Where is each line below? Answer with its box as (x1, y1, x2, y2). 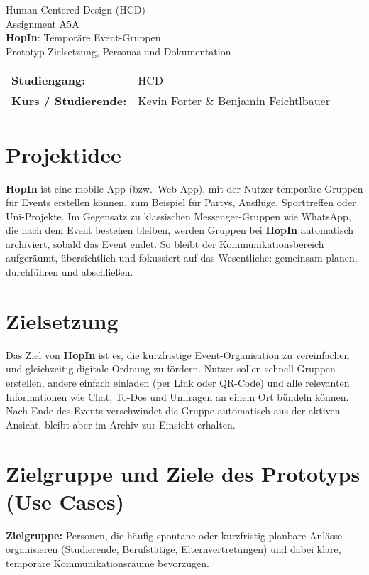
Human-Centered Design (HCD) (6, 2, 145, 16)
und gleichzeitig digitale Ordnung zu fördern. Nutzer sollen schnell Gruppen (6, 361, 336, 376)
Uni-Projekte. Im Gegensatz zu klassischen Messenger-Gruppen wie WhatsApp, (6, 208, 351, 223)
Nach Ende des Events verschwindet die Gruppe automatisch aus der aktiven (6, 403, 341, 418)
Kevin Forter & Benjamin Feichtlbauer (138, 92, 330, 109)
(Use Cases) (6, 486, 125, 515)
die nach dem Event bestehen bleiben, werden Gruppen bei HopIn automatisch (6, 222, 354, 237)
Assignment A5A (6, 16, 79, 31)
